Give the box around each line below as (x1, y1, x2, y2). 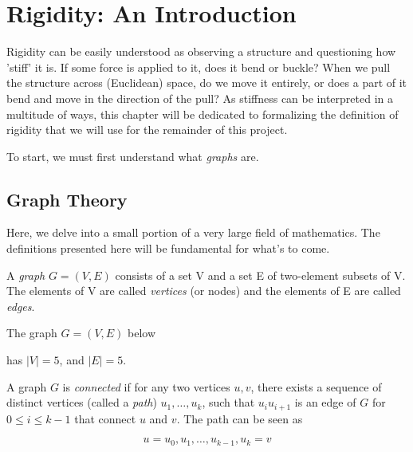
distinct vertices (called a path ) (6, 394, 157, 411)
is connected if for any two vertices (62, 378, 230, 395)
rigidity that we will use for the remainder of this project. (6, 121, 288, 138)
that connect (74, 410, 136, 426)
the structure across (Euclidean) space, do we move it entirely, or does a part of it (6, 74, 407, 91)
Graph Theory (6, 187, 128, 211)
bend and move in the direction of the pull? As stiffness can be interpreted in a (6, 89, 393, 106)
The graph (6, 324, 57, 341)
